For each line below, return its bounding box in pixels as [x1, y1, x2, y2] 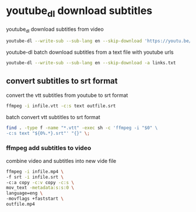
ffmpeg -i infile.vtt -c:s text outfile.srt [6, 103, 116, 109]
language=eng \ [6, 190, 43, 196]
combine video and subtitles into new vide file [6, 157, 117, 164]
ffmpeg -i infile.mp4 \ [6, 168, 64, 175]
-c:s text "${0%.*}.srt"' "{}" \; [6, 130, 90, 136]
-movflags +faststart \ [6, 196, 64, 202]
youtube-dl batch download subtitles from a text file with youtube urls [6, 48, 174, 56]
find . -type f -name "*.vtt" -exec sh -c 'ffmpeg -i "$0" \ [6, 124, 158, 131]
